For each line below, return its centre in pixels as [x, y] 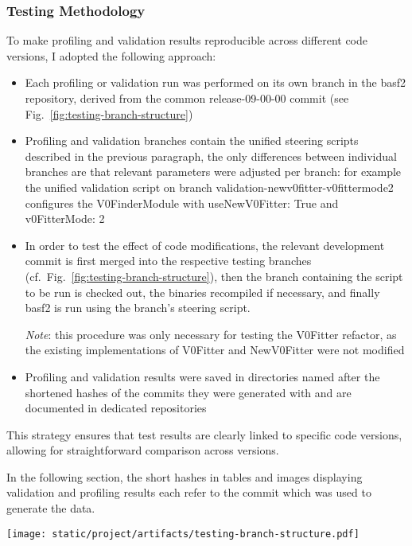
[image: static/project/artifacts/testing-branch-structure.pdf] [183, 534]
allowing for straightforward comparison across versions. [143, 450]
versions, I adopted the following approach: [111, 55]
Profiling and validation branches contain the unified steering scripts [192, 140]
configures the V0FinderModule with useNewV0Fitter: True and [182, 203]
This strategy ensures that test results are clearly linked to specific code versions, [204, 434]
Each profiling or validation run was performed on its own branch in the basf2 [216, 82]
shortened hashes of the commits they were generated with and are [188, 392]
